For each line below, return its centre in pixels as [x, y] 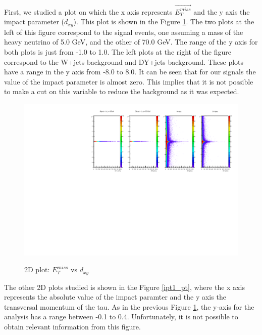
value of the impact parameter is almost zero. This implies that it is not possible [129, 81]
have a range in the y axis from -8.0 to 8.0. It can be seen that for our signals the [130, 72]
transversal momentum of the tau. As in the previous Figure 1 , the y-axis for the [129, 306]
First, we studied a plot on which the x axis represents [88, 11]
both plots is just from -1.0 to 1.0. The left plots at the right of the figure [118, 51]
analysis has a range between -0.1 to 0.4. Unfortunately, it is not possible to [121, 317]
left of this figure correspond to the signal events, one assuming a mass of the [124, 32]
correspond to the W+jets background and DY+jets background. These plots [124, 61]
